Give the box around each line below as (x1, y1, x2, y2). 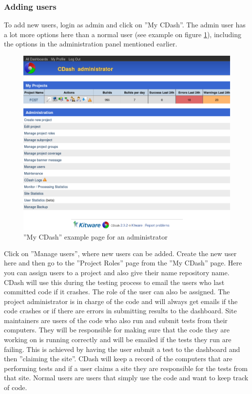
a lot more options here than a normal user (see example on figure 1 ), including (4, 29, 241, 39)
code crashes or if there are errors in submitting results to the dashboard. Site (4, 306, 237, 316)
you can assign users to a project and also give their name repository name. (4, 267, 230, 277)
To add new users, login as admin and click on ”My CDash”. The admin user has (4, 20, 246, 30)
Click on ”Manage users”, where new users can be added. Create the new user (4, 248, 237, 258)
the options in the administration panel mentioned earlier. (4, 39, 177, 49)
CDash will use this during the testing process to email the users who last (4, 277, 225, 287)
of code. (4, 382, 27, 393)
